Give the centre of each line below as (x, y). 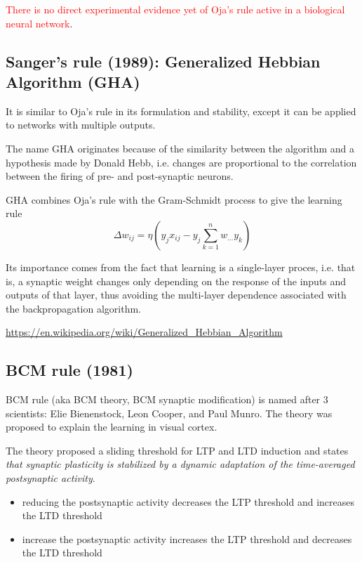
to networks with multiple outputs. (81, 125)
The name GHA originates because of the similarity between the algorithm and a (180, 148)
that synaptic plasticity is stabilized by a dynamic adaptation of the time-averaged (180, 464)
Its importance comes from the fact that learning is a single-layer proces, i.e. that (181, 267)
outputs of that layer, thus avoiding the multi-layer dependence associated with (176, 295)
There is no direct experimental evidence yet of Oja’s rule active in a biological (175, 9)
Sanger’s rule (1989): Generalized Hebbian (163, 61)
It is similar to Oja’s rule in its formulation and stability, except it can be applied (181, 111)
